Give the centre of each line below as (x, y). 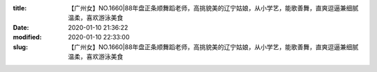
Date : (21, 27)
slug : (20, 47)
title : (20, 8)
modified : (27, 37)
